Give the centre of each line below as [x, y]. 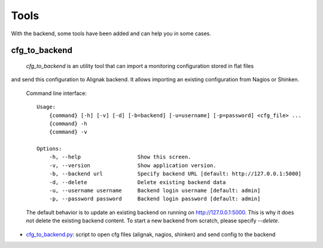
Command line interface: [56, 93]
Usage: [46, 107]
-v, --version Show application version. [132, 165]
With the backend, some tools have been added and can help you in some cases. [111, 33]
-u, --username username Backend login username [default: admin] [155, 191]
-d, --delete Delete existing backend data [137, 182]
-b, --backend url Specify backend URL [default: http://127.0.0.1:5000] [175, 174]
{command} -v [68, 132]
